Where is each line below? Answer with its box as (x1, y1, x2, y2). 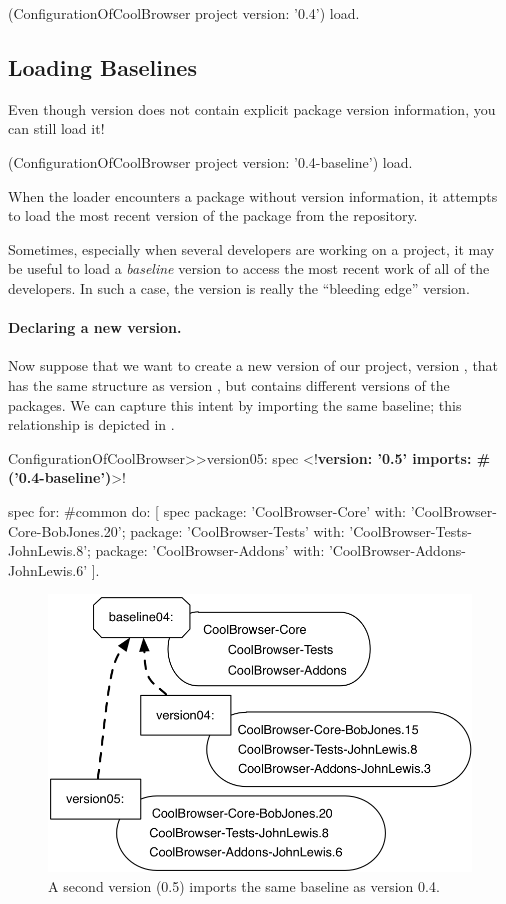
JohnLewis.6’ (8, 559, 88, 580)
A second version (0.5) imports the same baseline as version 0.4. (48, 875, 440, 896)
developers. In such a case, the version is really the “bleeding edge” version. (8, 277, 470, 298)
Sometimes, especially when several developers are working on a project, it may (8, 238, 495, 259)
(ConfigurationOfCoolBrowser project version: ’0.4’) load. (8, 3, 360, 23)
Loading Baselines (8, 51, 197, 82)
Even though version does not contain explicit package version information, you (8, 98, 496, 119)
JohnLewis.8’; (8, 540, 91, 561)
